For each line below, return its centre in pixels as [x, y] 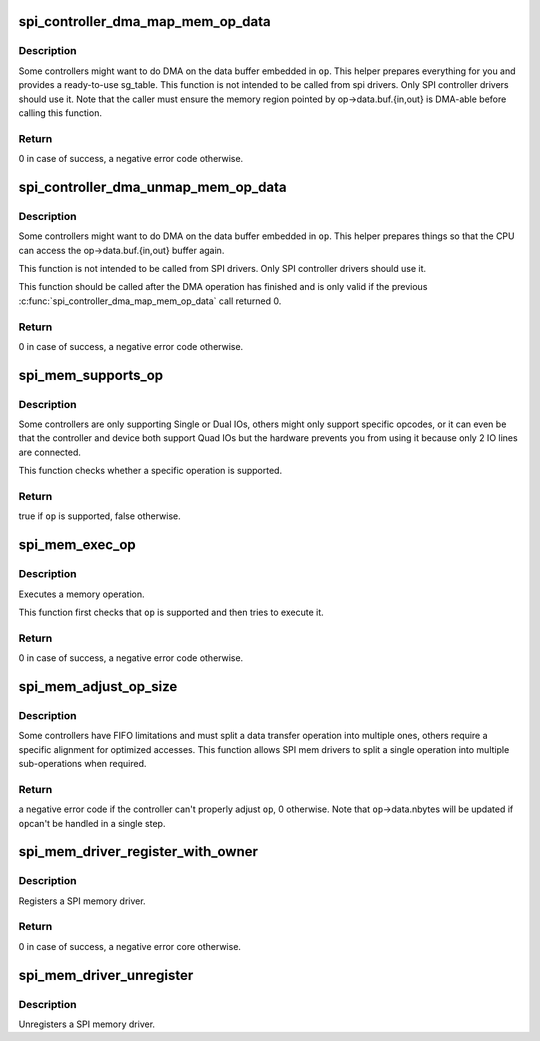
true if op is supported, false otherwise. [100, 516]
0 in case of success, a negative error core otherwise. [130, 946]
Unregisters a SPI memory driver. [86, 1024]
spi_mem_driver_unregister [106, 975]
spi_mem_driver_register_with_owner [138, 851]
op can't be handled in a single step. [92, 823]
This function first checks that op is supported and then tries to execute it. [171, 612]
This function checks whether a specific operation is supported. [150, 471]
